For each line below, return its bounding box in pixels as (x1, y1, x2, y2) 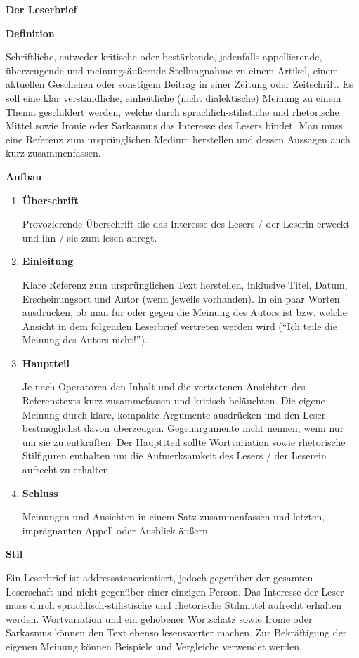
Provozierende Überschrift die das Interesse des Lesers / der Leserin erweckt (22, 216, 350, 231)
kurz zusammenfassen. (6, 145, 101, 160)
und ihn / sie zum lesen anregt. (22, 230, 157, 244)
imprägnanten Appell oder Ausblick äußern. (22, 522, 211, 537)
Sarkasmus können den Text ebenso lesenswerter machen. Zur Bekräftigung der (6, 625, 347, 640)
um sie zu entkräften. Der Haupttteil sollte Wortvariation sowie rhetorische (22, 434, 346, 449)
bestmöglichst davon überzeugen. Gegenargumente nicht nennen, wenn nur (22, 421, 344, 435)
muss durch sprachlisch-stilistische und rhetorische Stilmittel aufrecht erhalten (6, 598, 342, 612)
